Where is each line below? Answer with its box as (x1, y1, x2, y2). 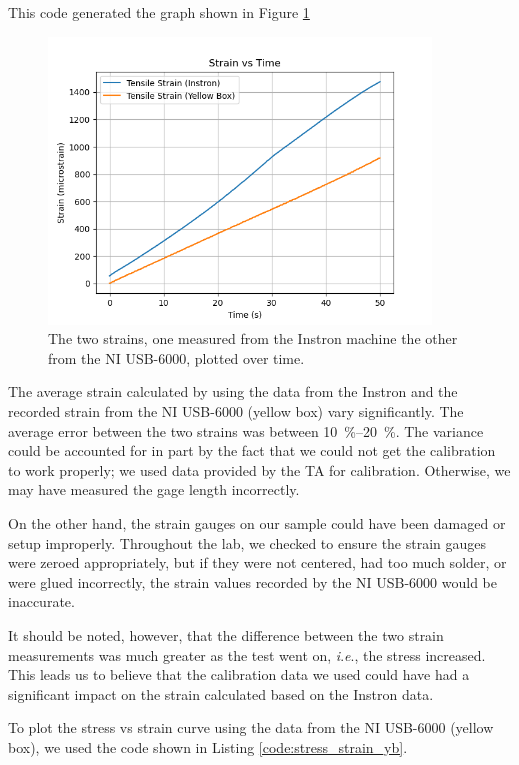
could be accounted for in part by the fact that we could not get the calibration (8, 440, 496, 461)
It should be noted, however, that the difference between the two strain (8, 624, 444, 645)
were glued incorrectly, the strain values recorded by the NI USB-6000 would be (8, 571, 498, 592)
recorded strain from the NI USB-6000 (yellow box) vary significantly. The (8, 400, 464, 421)
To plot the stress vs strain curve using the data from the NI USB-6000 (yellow (8, 717, 494, 738)
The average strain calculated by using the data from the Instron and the (8, 381, 458, 402)
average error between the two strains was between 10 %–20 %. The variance (8, 420, 484, 441)
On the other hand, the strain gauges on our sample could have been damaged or (8, 512, 506, 533)
